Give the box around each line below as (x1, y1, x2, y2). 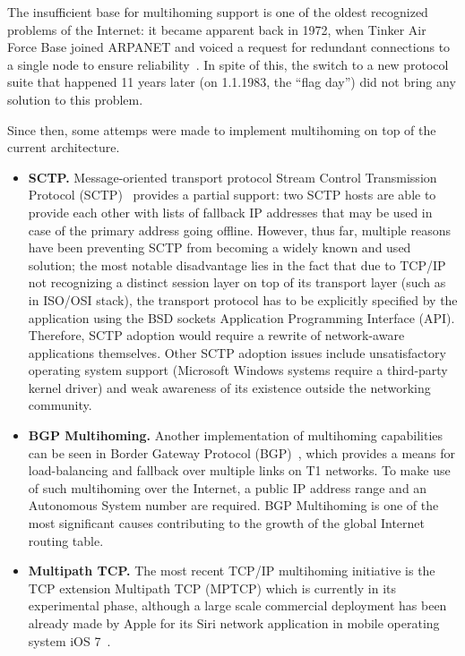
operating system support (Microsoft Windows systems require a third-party (28, 361, 448, 379)
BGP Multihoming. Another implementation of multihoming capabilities (28, 426, 443, 445)
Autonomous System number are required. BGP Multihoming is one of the (28, 496, 439, 515)
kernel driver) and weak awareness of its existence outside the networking (28, 378, 431, 396)
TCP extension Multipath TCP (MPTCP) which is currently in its (28, 578, 397, 597)
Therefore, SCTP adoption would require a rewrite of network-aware (28, 326, 405, 345)
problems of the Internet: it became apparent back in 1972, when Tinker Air (7, 20, 426, 38)
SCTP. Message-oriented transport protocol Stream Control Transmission (28, 167, 437, 186)
